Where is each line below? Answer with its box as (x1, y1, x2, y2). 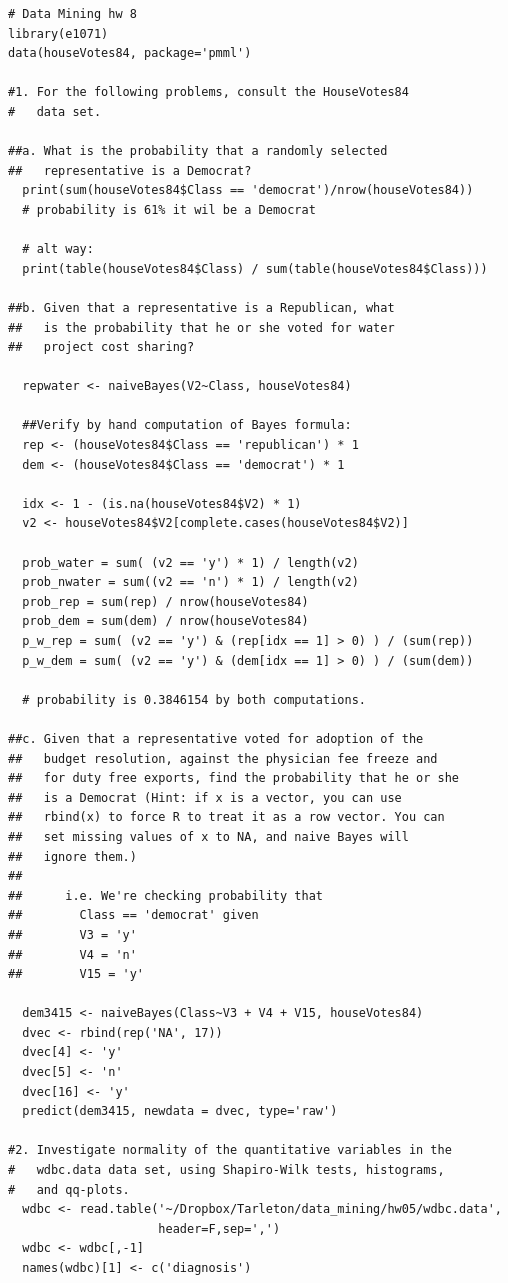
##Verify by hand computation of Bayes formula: (22, 418, 352, 433)
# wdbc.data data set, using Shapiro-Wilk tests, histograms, (8, 1163, 445, 1178)
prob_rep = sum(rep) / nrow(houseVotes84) (22, 594, 309, 609)
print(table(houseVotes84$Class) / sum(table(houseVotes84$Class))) (22, 261, 488, 276)
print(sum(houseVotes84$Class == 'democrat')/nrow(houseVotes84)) (22, 183, 474, 198)
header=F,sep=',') (158, 1221, 281, 1236)
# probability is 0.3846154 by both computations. (22, 692, 366, 707)
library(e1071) (8, 26, 109, 41)
